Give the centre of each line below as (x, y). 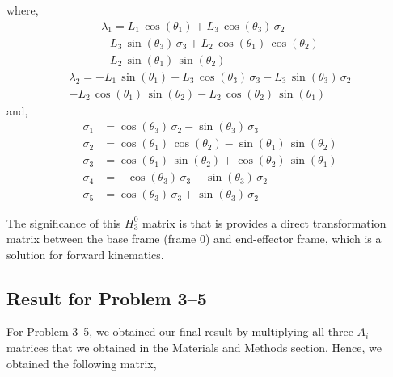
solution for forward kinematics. (85, 254)
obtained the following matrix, (82, 363)
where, (23, 10)
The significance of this (64, 222)
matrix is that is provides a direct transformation (264, 222)
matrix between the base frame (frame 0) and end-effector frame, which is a (194, 239)
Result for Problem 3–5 (107, 297)
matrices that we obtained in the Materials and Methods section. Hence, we (194, 348)
